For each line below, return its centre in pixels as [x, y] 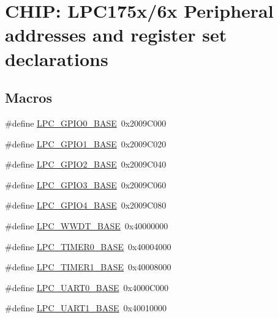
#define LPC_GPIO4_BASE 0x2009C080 [86, 205]
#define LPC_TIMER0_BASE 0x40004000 [88, 246]
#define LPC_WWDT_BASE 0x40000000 [87, 225]
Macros [28, 98]
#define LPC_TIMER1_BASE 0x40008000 [88, 267]
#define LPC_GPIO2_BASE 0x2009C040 [86, 164]
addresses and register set [116, 35]
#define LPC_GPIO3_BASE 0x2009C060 [86, 184]
